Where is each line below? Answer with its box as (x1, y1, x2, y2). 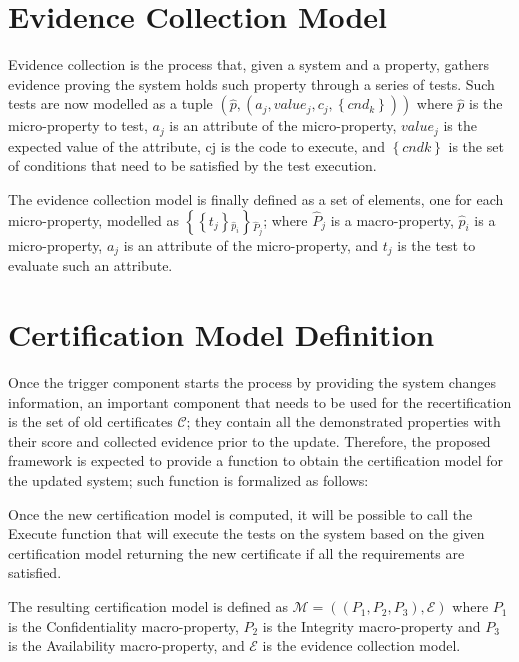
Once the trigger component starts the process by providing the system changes (8, 372, 496, 393)
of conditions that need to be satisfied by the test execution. (8, 155, 377, 176)
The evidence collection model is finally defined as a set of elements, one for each (8, 188, 504, 209)
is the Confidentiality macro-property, (8, 615, 239, 636)
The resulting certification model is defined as (8, 596, 288, 617)
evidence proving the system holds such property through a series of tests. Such (8, 73, 495, 94)
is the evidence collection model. (262, 635, 461, 656)
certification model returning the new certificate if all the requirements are (8, 542, 465, 563)
